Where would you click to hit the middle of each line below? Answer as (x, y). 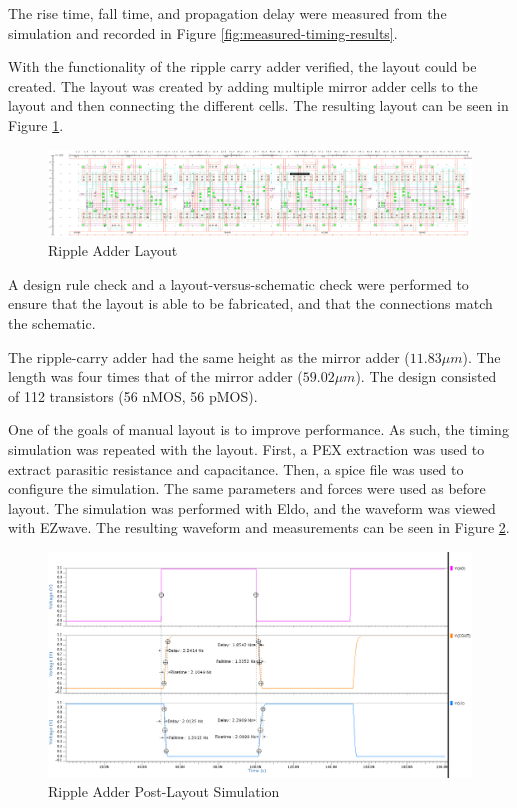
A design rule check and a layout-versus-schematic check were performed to (238, 283)
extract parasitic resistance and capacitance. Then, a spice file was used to (236, 468)
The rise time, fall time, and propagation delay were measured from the (227, 13)
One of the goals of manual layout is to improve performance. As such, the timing (258, 429)
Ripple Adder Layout (113, 250)
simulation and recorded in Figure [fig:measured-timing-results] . (203, 32)
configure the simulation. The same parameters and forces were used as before (247, 488)
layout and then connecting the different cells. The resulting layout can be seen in (258, 105)
